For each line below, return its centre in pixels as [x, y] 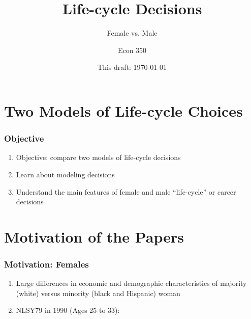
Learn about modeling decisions [65, 174]
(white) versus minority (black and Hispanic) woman [98, 293]
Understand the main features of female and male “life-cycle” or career [126, 191]
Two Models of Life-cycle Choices [123, 110]
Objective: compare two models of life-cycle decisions [98, 157]
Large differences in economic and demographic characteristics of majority [131, 283]
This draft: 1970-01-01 [132, 67]
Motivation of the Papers [94, 236]
